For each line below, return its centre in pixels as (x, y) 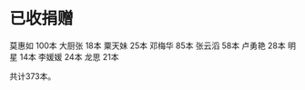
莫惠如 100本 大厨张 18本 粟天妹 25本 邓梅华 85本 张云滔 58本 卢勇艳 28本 (148, 45)
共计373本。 (33, 76)
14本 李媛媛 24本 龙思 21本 (70, 56)
